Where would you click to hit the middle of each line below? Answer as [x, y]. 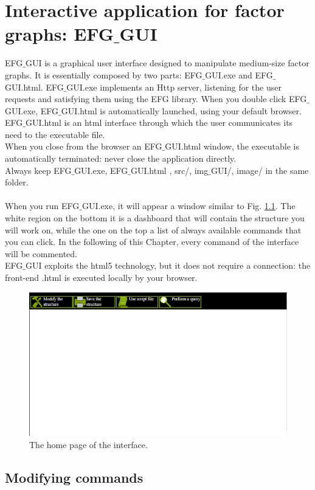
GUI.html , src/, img [169, 170]
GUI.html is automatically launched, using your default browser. [181, 110]
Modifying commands [74, 477]
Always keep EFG [38, 170]
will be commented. [41, 253]
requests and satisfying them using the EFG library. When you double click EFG [156, 99]
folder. [17, 182]
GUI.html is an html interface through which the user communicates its [159, 122]
